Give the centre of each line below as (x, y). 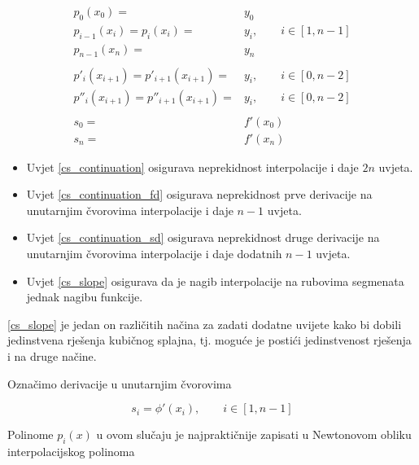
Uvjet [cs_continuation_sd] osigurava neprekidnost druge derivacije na (203, 237)
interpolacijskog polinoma (71, 451)
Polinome (31, 434)
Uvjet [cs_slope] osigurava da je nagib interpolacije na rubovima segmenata (215, 281)
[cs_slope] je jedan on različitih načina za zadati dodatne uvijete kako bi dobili (205, 324)
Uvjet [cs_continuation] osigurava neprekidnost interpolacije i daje (192, 167)
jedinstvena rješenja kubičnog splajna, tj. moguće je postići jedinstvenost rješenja (209, 340)
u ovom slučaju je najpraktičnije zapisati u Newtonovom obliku (254, 434)
